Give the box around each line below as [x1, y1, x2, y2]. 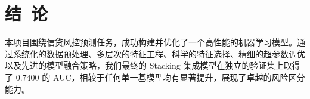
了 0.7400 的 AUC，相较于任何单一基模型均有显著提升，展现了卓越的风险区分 [5, 70, 305, 83]
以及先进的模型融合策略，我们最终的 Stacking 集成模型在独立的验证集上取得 [5, 59, 300, 72]
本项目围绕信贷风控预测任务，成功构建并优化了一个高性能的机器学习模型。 [5, 36, 297, 48]
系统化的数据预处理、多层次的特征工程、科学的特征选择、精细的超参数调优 [13, 47, 305, 60]
